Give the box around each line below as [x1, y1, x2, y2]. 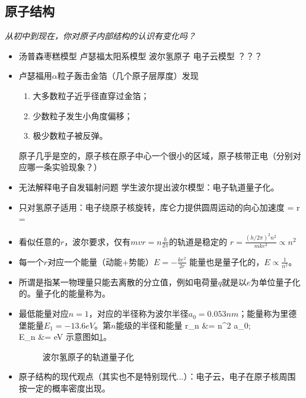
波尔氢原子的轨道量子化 [42, 350, 134, 362]
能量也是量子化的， [189, 255, 264, 268]
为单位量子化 [250, 275, 301, 288]
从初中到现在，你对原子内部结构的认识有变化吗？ [5, 30, 196, 42]
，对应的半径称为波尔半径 [88, 307, 189, 320]
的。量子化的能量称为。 [18, 287, 110, 300]
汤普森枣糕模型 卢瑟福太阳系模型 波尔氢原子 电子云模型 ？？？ [18, 49, 263, 62]
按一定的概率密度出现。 [18, 382, 110, 394]
